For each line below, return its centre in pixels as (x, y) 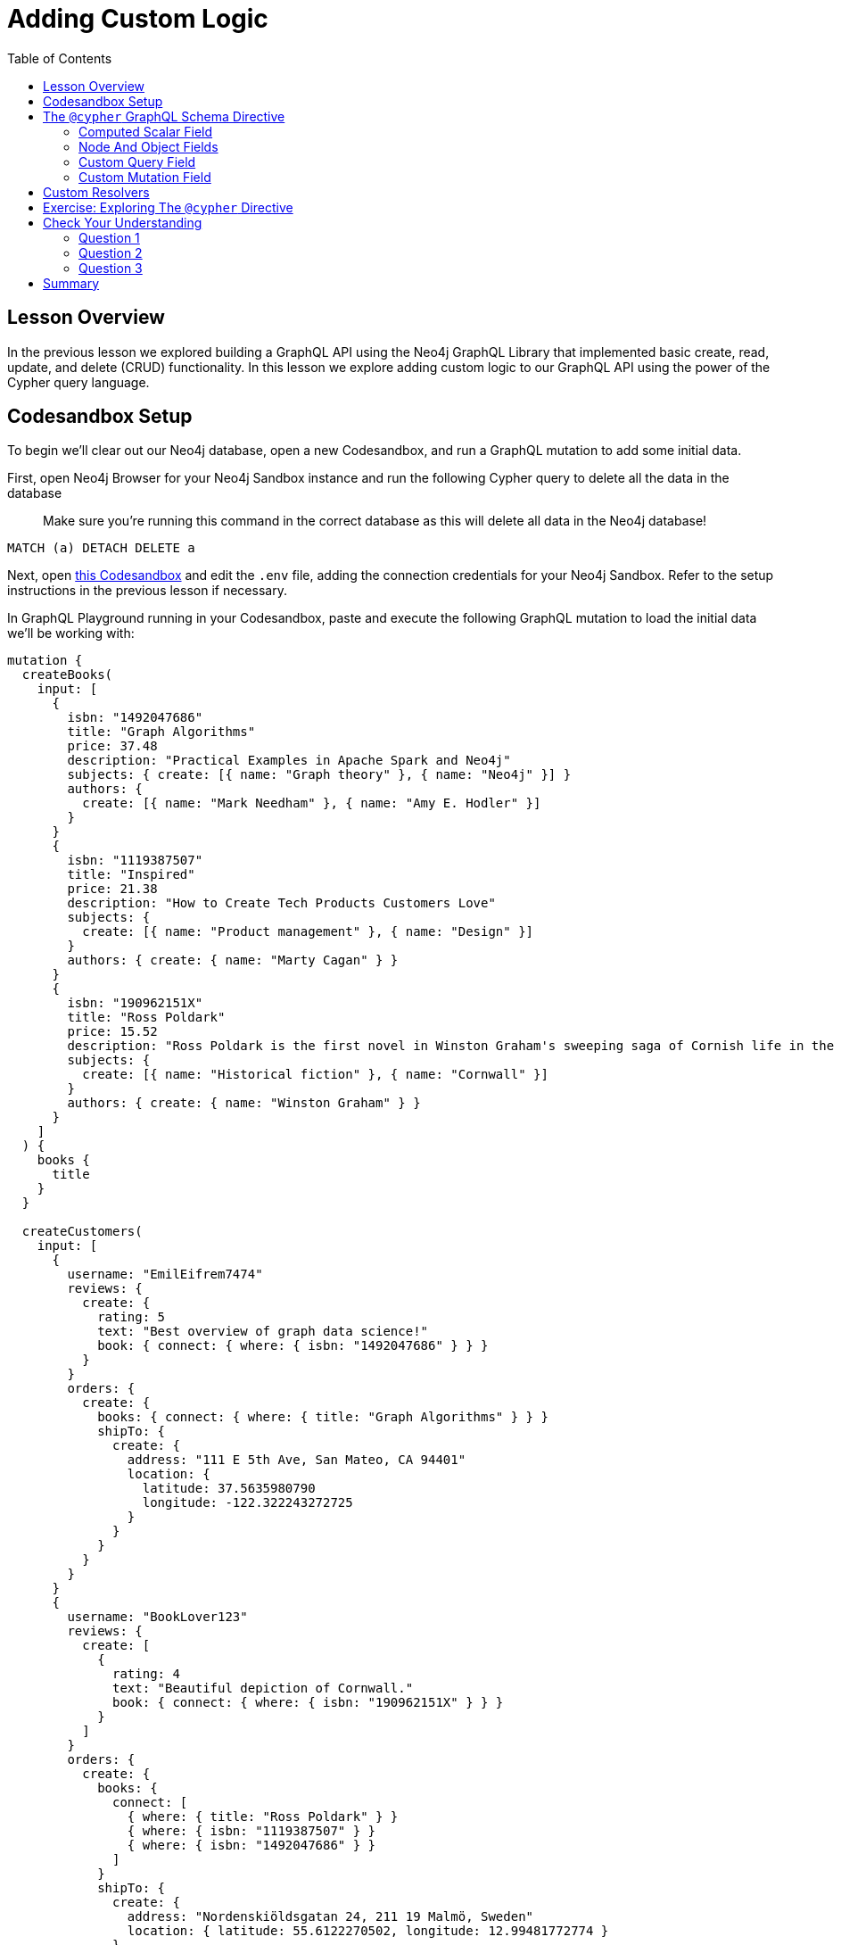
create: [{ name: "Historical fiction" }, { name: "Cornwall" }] (315, 1075)
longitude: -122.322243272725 (247, 1503)
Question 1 (109, 237)
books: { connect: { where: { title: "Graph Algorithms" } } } (323, 1417)
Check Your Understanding (123, 222)
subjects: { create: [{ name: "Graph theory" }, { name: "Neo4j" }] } (319, 775)
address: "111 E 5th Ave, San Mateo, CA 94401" (297, 1460)
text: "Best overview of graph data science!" (263, 1332)
